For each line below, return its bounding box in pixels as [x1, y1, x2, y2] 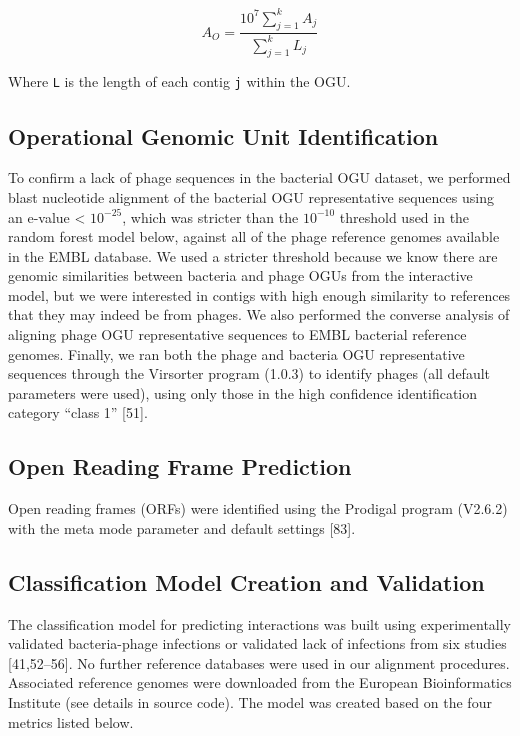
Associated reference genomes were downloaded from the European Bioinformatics [8, 672, 512, 693]
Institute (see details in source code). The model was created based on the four [8, 692, 492, 713]
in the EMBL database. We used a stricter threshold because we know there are [8, 245, 498, 266]
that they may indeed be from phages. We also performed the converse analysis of [8, 304, 510, 325]
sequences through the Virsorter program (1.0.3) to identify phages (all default [8, 363, 491, 384]
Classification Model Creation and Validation [8, 566, 485, 597]
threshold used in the [339, 206, 470, 227]
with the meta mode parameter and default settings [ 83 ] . [8, 517, 356, 538]
